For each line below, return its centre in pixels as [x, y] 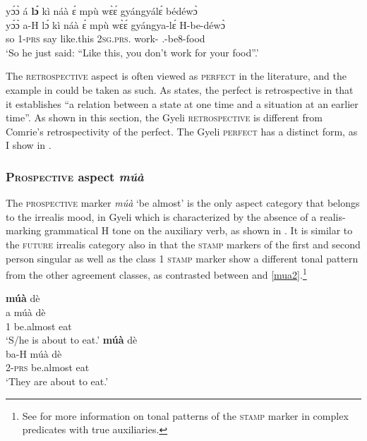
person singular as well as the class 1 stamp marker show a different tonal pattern [182, 258]
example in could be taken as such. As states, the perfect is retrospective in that [180, 89]
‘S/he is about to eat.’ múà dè [72, 340]
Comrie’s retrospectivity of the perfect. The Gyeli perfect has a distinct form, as [182, 131]
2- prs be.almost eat [48, 367]
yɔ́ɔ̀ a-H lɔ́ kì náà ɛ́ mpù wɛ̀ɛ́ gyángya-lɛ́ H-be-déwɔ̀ [115, 24]
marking [24, 230]
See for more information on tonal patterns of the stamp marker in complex [185, 415]
